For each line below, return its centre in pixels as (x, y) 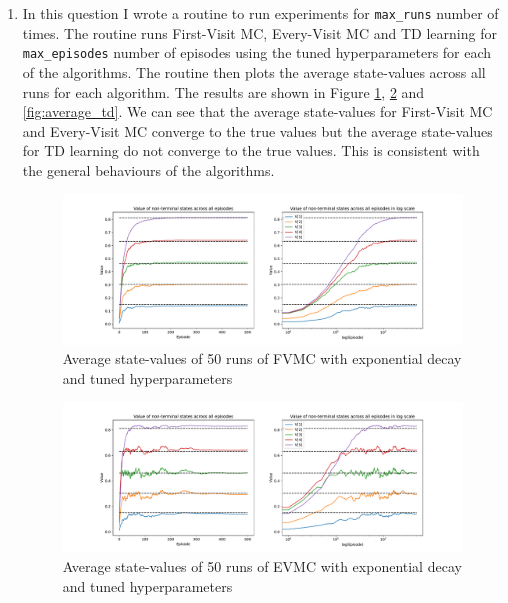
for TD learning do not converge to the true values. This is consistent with (251, 150)
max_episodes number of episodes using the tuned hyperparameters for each (257, 52)
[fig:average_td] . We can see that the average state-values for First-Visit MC (257, 111)
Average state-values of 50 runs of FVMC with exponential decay (262, 358)
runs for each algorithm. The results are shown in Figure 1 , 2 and (223, 91)
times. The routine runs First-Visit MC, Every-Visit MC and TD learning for (259, 32)
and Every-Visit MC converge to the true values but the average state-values (257, 130)
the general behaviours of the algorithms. (148, 169)
